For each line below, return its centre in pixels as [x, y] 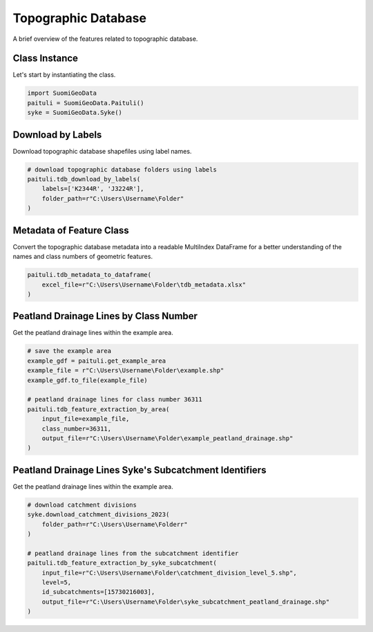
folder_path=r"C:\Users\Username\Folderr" [115, 524]
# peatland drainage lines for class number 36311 [115, 399]
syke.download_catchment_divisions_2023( [98, 515]
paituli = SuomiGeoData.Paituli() [86, 103]
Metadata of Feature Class [71, 230]
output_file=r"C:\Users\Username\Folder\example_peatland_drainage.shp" [168, 438]
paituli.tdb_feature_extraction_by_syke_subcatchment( [122, 563]
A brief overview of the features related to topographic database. [105, 39]
